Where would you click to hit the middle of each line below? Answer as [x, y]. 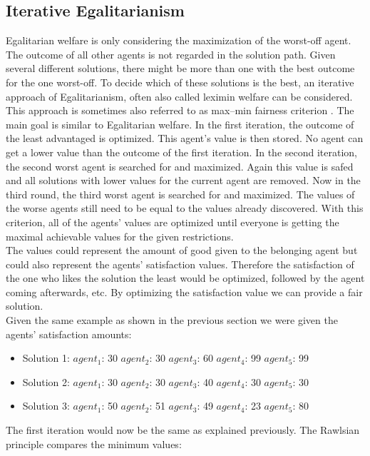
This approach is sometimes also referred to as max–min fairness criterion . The [180, 110]
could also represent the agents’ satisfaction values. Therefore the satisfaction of [180, 264]
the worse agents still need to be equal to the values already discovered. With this [185, 208]
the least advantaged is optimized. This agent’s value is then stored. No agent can [185, 138]
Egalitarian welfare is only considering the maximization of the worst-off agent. [179, 40]
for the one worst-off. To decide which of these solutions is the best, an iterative [180, 82]
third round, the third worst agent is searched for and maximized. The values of [180, 194]
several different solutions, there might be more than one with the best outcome [180, 68]
